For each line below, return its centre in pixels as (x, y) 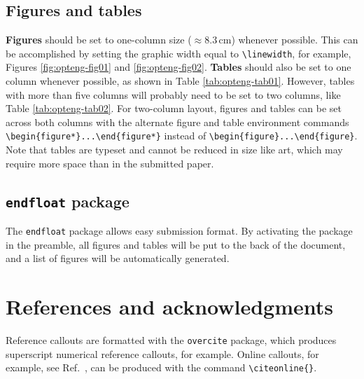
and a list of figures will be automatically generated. (118, 258)
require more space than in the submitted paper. (110, 163)
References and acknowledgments (169, 306)
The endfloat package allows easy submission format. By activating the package (179, 231)
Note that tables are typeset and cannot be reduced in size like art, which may (174, 150)
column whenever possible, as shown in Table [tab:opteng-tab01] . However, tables (180, 81)
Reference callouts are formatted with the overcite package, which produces (171, 340)
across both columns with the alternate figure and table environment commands (177, 122)
